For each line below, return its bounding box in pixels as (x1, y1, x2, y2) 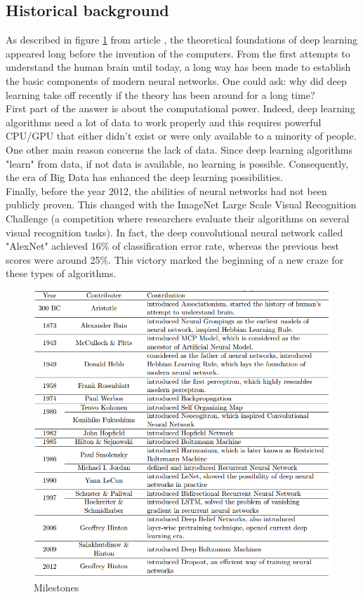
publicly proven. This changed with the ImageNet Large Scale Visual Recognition (6, 197, 357, 212)
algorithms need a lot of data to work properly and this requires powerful (6, 114, 322, 129)
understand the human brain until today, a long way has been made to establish (6, 60, 351, 74)
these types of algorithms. (6, 266, 117, 281)
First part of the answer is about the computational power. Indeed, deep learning (6, 101, 355, 116)
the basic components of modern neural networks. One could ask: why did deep (6, 73, 347, 88)
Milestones (34, 579, 79, 594)
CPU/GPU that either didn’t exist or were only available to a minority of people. (6, 128, 357, 143)
